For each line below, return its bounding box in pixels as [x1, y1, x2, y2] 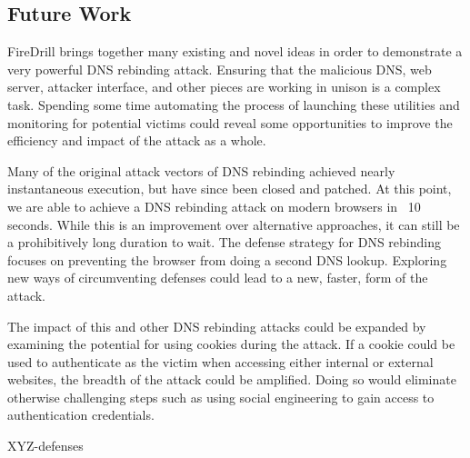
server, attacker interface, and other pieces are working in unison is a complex [7, 77, 441, 96]
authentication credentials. [7, 405, 155, 424]
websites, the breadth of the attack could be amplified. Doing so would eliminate [7, 370, 456, 389]
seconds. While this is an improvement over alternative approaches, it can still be [7, 214, 460, 234]
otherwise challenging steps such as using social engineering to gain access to [7, 387, 435, 406]
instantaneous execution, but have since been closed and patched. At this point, [7, 179, 452, 198]
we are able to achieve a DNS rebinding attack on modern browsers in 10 [7, 196, 421, 215]
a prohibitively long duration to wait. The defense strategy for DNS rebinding [7, 233, 441, 252]
